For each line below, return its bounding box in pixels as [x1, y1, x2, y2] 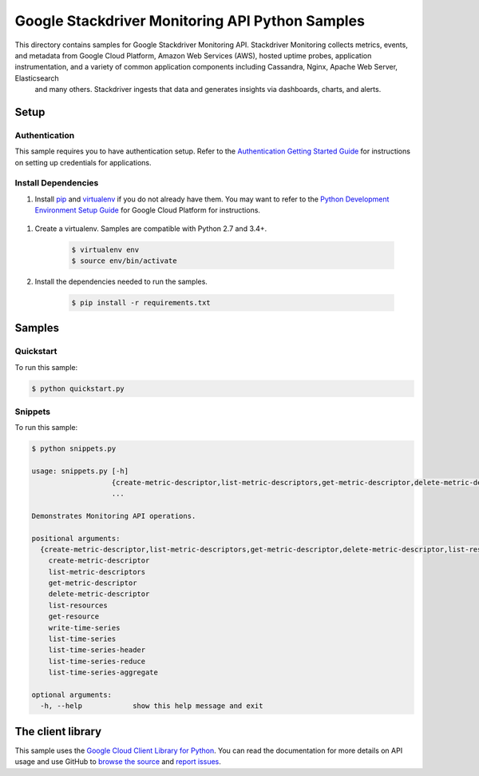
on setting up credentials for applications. [14, 157, 152, 167]
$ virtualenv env [71, 245, 140, 254]
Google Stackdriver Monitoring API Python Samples [14, 12, 365, 30]
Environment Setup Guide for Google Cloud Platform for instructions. [34, 205, 261, 215]
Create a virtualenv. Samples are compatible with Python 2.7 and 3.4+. [34, 224, 267, 233]
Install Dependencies [14, 177, 99, 189]
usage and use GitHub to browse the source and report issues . [14, 757, 221, 766]
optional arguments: [31, 690, 112, 699]
